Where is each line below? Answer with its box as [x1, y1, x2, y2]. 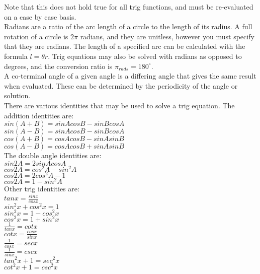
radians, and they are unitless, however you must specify [80, 31, 254, 41]
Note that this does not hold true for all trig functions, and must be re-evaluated [4, 2, 253, 12]
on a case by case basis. [4, 11, 76, 22]
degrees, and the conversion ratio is [4, 60, 113, 71]
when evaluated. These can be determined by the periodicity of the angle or [4, 80, 238, 91]
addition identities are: [4, 110, 74, 120]
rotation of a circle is [4, 31, 68, 41]
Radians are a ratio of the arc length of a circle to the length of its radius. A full [4, 21, 252, 32]
